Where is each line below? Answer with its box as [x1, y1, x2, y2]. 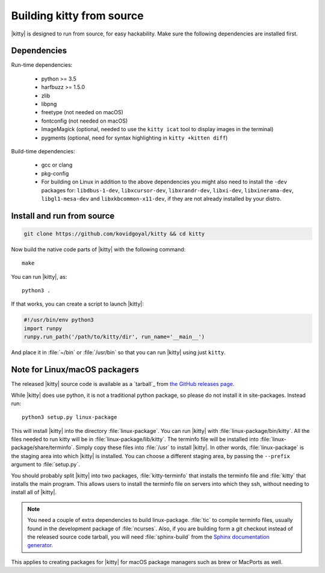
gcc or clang [41, 161, 73, 168]
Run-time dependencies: [11, 61, 73, 69]
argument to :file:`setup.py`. [11, 461, 81, 468]
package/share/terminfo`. [11, 444, 75, 451]
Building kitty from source [11, 9, 144, 22]
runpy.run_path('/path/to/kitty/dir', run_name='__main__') [23, 334, 205, 340]
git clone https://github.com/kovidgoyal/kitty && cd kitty [23, 230, 205, 237]
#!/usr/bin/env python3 [23, 316, 94, 323]
